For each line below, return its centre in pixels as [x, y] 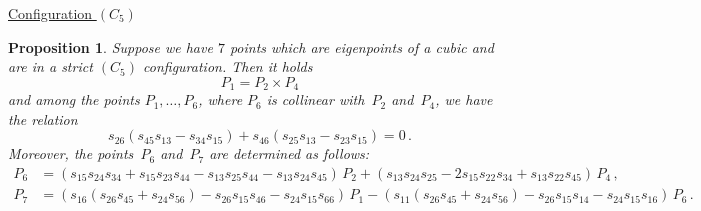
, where [220, 99]
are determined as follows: [289, 153]
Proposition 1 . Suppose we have [110, 46]
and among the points [74, 99]
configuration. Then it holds [228, 66]
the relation [43, 118]
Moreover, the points [71, 153]
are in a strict [50, 66]
